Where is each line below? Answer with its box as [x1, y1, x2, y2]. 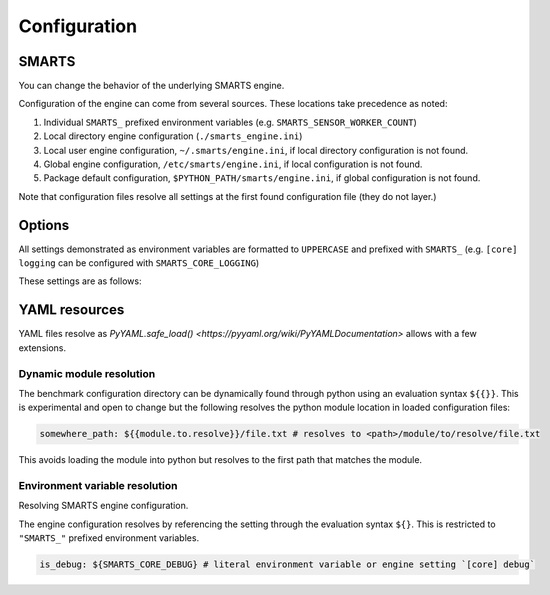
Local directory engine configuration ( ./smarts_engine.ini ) [43, 130, 303, 142]
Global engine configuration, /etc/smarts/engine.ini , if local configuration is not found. [43, 158, 423, 170]
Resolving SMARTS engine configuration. [18, 500, 189, 512]
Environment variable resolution [18, 479, 178, 493]
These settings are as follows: [18, 275, 142, 287]
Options [18, 216, 70, 234]
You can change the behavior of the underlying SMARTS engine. [18, 80, 285, 92]
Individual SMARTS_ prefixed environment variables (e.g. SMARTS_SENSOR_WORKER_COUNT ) [43, 116, 417, 128]
